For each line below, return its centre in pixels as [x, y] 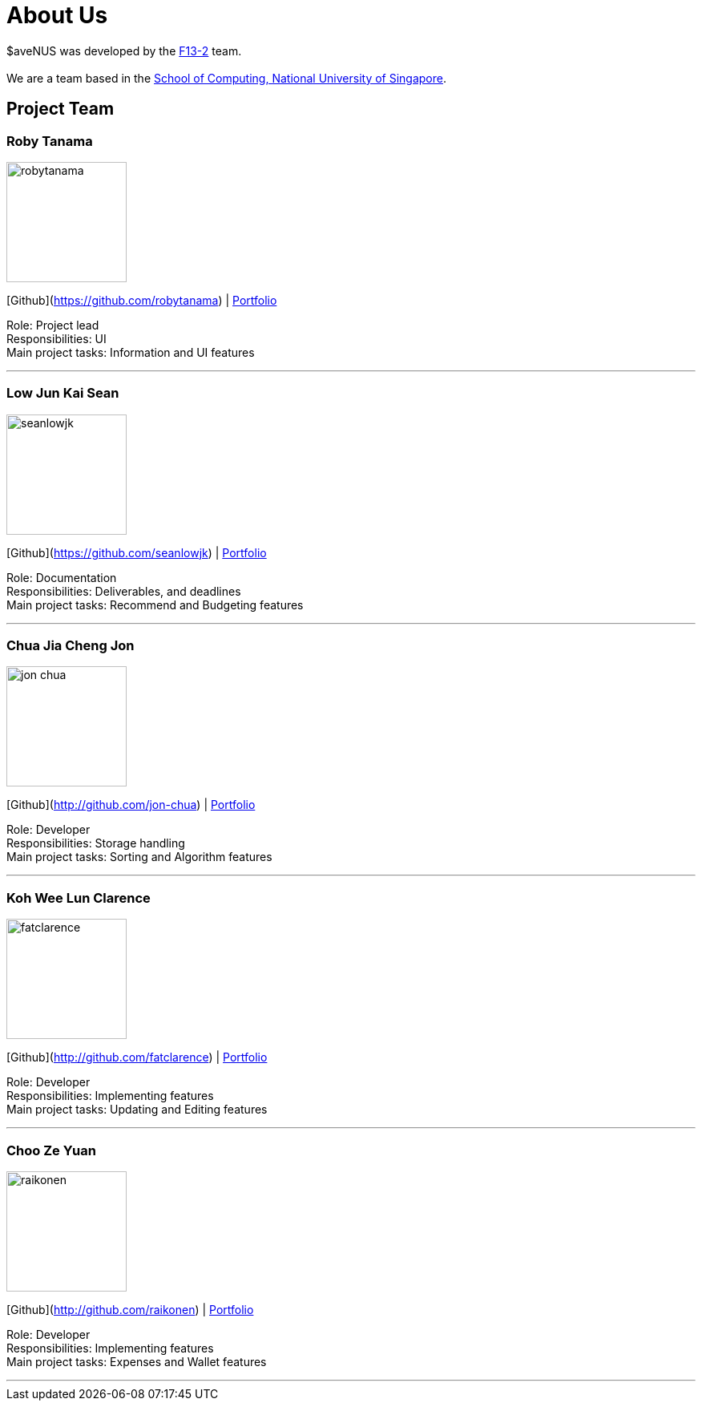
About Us [57, 15]
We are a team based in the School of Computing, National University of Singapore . [227, 78]
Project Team [61, 109]
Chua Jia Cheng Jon [71, 646]
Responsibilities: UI [56, 338]
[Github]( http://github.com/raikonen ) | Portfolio [130, 1309]
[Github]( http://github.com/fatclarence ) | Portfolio [137, 1057]
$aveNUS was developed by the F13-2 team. [124, 51]
